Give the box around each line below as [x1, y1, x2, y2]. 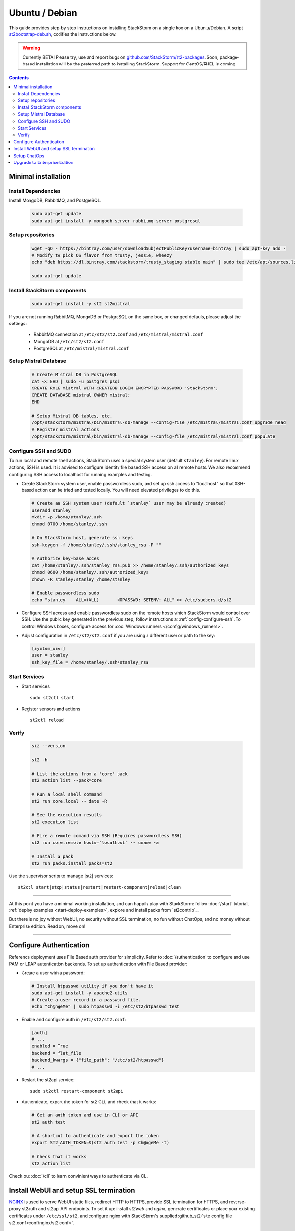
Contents [9, 74, 29, 81]
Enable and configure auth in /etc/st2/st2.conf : [21, 1016, 126, 1022]
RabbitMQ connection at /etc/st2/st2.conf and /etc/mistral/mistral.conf [33, 331, 203, 337]
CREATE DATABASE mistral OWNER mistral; [31, 392, 130, 398]
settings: [9, 320, 27, 326]
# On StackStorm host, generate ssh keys [31, 535, 133, 541]
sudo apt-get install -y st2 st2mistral [31, 301, 130, 306]
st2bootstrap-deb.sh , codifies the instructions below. [9, 31, 117, 37]
